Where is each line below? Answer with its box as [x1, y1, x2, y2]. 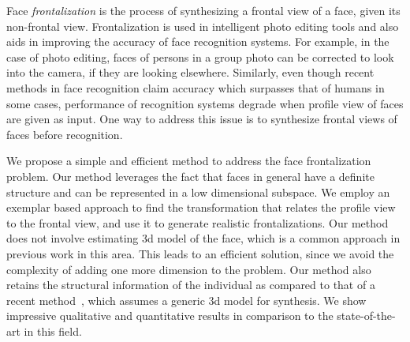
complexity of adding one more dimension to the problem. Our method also [6, 261, 371, 277]
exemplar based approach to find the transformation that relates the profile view [6, 199, 396, 216]
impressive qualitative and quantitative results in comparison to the [6, 307, 334, 324]
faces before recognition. [6, 126, 123, 142]
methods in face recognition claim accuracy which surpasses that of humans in [6, 79, 385, 96]
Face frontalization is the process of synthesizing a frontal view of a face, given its [6, 2, 401, 18]
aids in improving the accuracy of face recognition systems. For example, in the [6, 33, 389, 50]
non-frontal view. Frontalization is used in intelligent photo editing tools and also [6, 17, 399, 34]
